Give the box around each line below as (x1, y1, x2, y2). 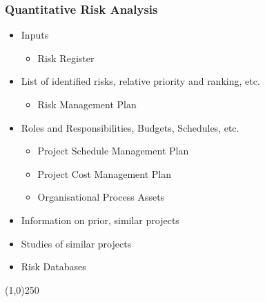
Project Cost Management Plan (37, 166, 171, 181)
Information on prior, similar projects (21, 212, 179, 227)
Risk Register (37, 50, 95, 65)
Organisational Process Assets (37, 190, 165, 204)
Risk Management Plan (37, 97, 137, 111)
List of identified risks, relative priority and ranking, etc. (21, 74, 260, 88)
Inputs (21, 28, 49, 42)
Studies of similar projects (21, 236, 132, 250)
